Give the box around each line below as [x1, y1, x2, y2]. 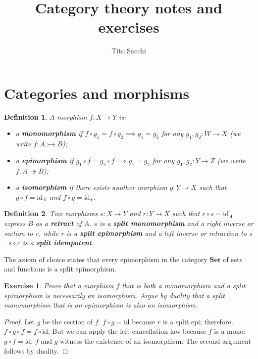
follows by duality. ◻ [4, 345, 68, 356]
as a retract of [35, 218, 82, 228]
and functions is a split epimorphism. [4, 264, 117, 274]
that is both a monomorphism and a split [122, 280, 246, 290]
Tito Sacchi [111, 45, 146, 56]
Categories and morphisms [4, 83, 190, 103]
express [4, 218, 26, 228]
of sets [223, 254, 243, 264]
